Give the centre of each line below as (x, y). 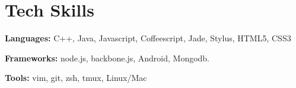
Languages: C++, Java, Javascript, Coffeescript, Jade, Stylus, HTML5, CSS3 (148, 38)
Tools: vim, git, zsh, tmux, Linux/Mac (76, 78)
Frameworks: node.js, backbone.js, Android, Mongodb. (107, 58)
